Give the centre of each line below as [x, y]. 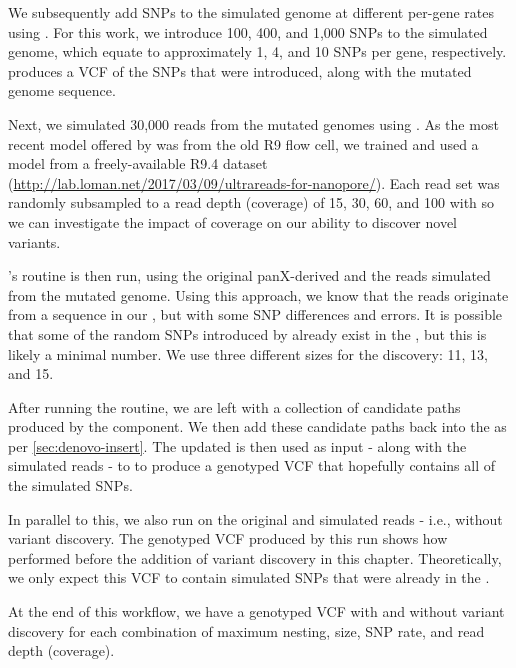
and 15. [31, 373]
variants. [34, 241]
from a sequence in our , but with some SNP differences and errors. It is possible [255, 314]
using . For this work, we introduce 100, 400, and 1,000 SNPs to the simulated [248, 31]
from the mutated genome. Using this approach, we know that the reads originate [258, 294]
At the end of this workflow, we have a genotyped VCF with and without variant [256, 611]
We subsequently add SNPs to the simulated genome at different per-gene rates [251, 12]
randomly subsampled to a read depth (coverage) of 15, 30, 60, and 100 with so [251, 202]
